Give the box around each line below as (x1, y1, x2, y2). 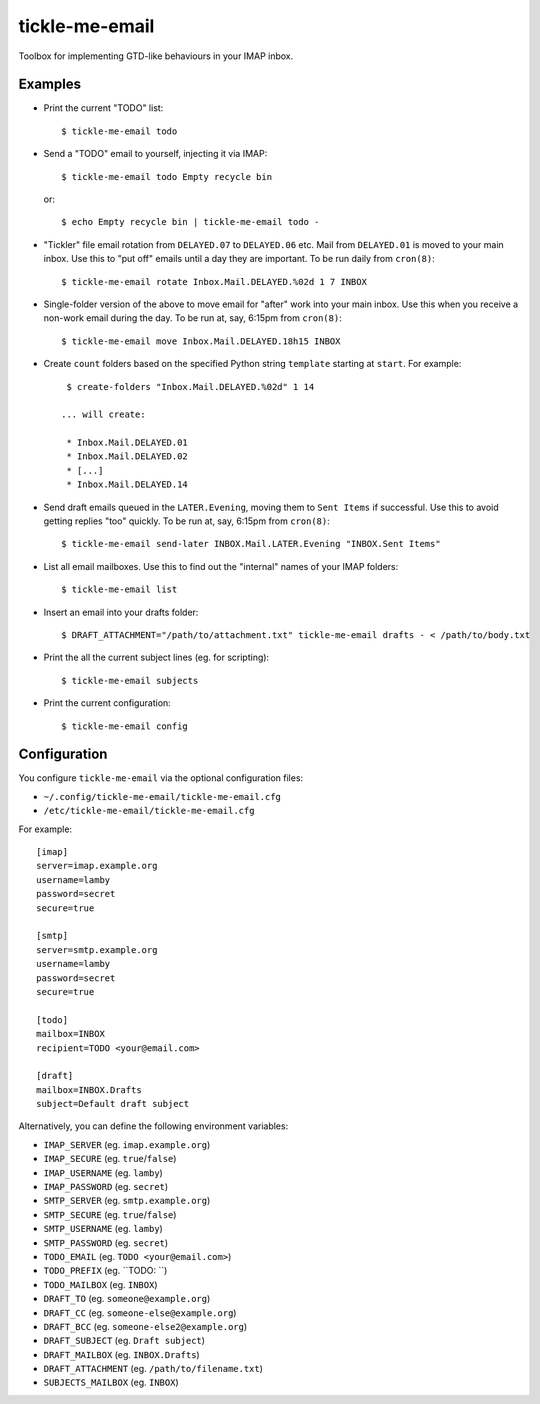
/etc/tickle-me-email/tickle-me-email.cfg (43, 805, 255, 817)
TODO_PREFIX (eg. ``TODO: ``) (43, 1265, 168, 1277)
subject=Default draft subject (36, 1098, 190, 1110)
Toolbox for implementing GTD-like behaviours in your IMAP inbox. (18, 50, 294, 62)
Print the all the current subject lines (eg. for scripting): (43, 651, 270, 664)
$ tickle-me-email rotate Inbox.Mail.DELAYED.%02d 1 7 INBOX (61, 276, 367, 287)
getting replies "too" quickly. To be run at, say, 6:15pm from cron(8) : (43, 515, 330, 527)
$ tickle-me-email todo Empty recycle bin (61, 171, 273, 182)
